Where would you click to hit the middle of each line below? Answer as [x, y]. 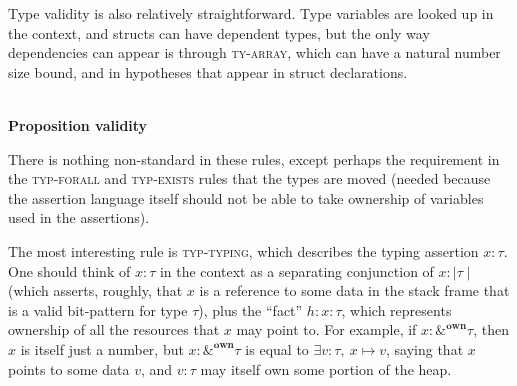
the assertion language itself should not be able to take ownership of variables [246, 197]
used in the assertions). [79, 217]
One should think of [69, 270]
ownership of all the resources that [114, 329]
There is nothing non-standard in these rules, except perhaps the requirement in [254, 158]
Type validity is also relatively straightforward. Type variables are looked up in [251, 13]
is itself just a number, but [102, 348]
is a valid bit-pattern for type [98, 309]
